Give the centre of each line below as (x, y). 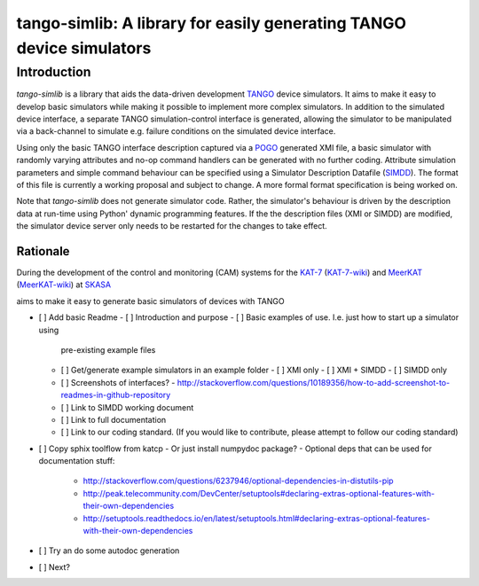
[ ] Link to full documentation (114, 419)
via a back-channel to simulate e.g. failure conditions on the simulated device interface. (176, 131)
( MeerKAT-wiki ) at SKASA (63, 285)
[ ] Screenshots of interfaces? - (118, 382)
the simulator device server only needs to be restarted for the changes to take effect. (172, 226)
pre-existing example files (108, 349)
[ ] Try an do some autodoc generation (109, 551)
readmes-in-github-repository (116, 395)
